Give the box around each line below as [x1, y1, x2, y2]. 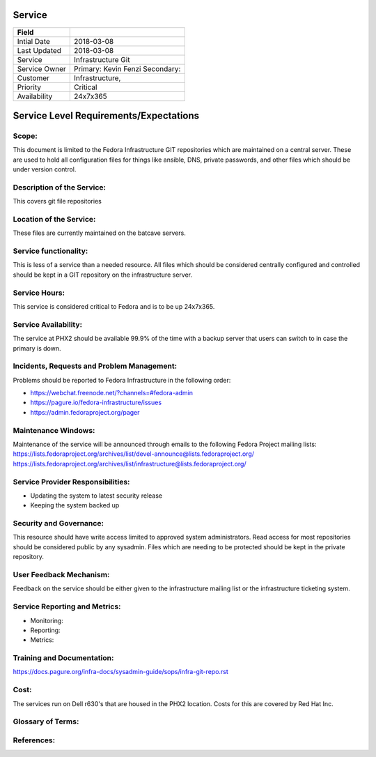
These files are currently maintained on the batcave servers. [13, 229, 186, 237]
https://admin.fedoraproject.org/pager [30, 408, 140, 416]
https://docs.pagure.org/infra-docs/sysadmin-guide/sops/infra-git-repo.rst [13, 668, 229, 676]
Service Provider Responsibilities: [13, 477, 130, 487]
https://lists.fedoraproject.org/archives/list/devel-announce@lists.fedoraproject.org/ [13, 450, 254, 458]
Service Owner [17, 63, 66, 73]
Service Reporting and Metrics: [13, 602, 121, 611]
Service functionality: [13, 246, 88, 256]
